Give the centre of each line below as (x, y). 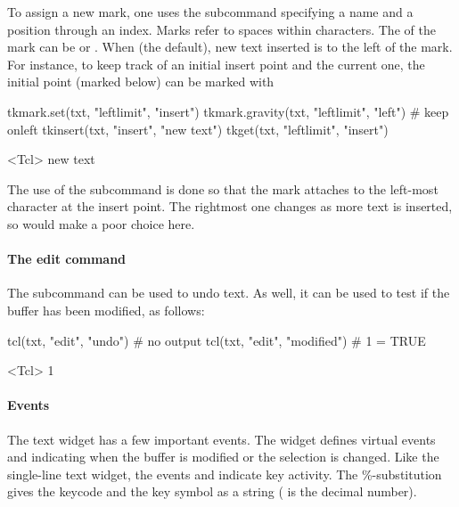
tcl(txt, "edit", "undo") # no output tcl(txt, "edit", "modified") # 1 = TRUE (217, 340)
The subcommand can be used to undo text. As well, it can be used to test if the (229, 293)
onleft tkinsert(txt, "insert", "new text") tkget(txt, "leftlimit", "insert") (198, 129)
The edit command (67, 259)
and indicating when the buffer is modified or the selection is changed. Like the (223, 457)
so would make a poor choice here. (101, 223)
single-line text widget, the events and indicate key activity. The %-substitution (225, 474)
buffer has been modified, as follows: (106, 310)
